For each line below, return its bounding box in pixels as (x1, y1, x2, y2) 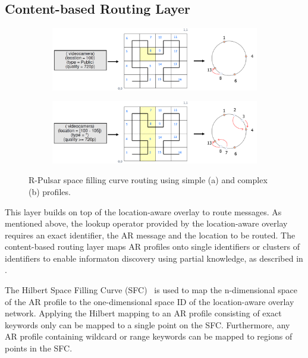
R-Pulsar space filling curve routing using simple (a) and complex (29, 174, 268, 186)
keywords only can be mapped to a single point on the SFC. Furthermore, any (5, 318, 290, 331)
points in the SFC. (5, 342, 73, 354)
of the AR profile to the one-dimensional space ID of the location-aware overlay (5, 295, 294, 307)
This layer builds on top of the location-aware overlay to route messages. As (5, 205, 282, 218)
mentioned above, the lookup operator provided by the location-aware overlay (5, 217, 288, 230)
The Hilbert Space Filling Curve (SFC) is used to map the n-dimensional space (5, 284, 297, 296)
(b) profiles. (29, 185, 71, 197)
